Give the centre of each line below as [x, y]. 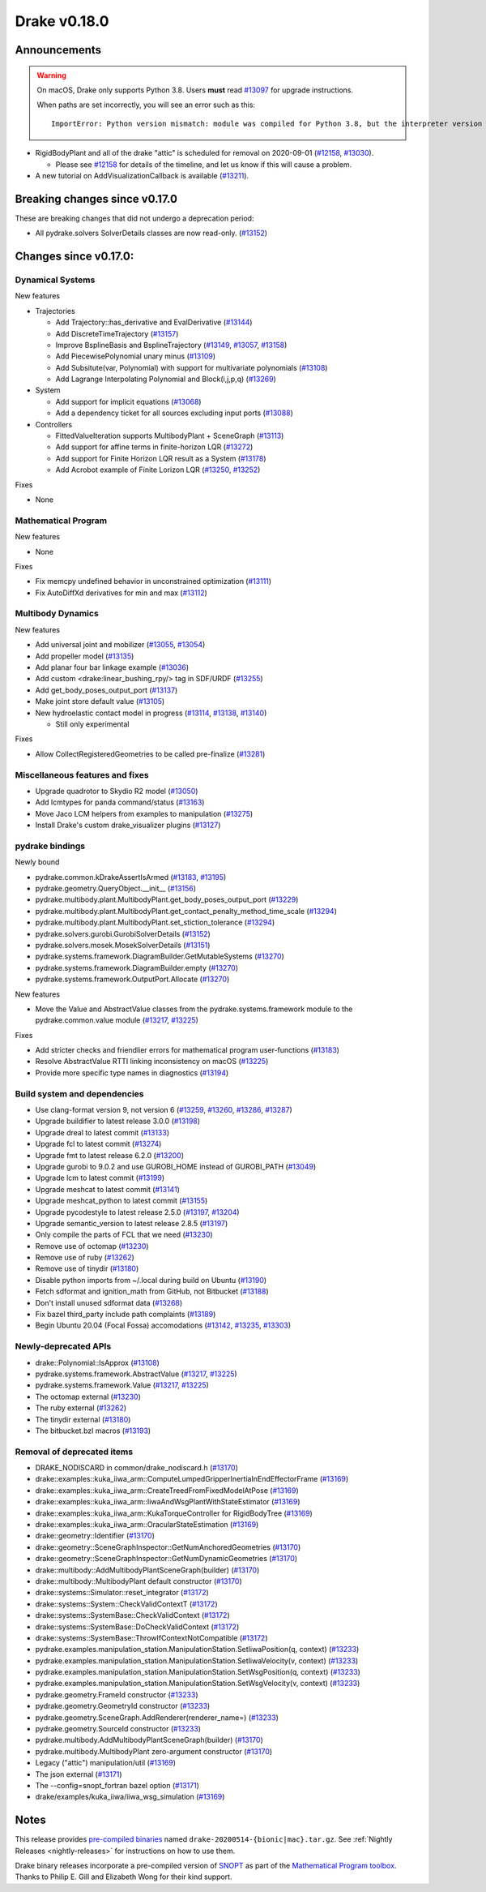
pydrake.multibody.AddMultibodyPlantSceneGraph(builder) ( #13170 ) [149, 1740]
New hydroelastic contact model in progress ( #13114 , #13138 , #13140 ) [151, 713]
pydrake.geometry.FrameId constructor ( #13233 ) [117, 1694]
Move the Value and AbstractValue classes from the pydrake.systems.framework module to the [194, 1009]
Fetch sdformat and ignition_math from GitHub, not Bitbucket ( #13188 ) [152, 1291]
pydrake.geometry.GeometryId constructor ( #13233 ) [123, 1706]
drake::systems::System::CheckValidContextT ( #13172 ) [126, 1604]
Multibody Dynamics [57, 614]
